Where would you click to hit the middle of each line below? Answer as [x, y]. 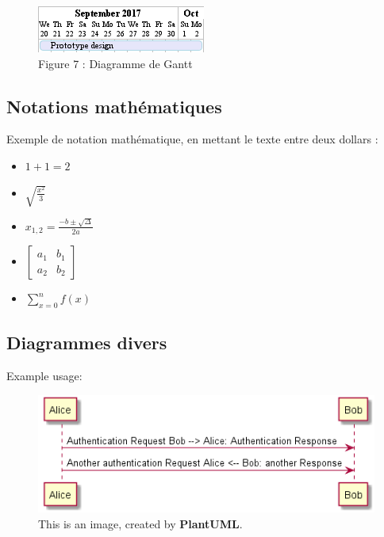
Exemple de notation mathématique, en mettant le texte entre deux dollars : [192, 139]
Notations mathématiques [114, 106]
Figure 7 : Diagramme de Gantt [115, 63]
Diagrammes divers [87, 343]
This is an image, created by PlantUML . [140, 523]
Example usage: [44, 376]
